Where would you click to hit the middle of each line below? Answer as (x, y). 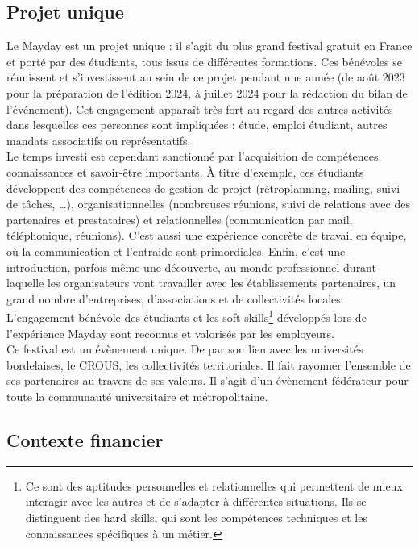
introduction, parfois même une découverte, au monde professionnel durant (191, 267)
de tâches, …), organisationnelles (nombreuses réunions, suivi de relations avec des (208, 204)
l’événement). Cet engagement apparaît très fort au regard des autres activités (200, 109)
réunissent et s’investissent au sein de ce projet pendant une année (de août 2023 (206, 77)
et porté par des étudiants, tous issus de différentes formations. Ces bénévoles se (204, 61)
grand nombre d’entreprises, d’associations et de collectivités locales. (175, 298)
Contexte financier (85, 439)
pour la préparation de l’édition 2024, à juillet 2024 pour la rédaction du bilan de (207, 92)
